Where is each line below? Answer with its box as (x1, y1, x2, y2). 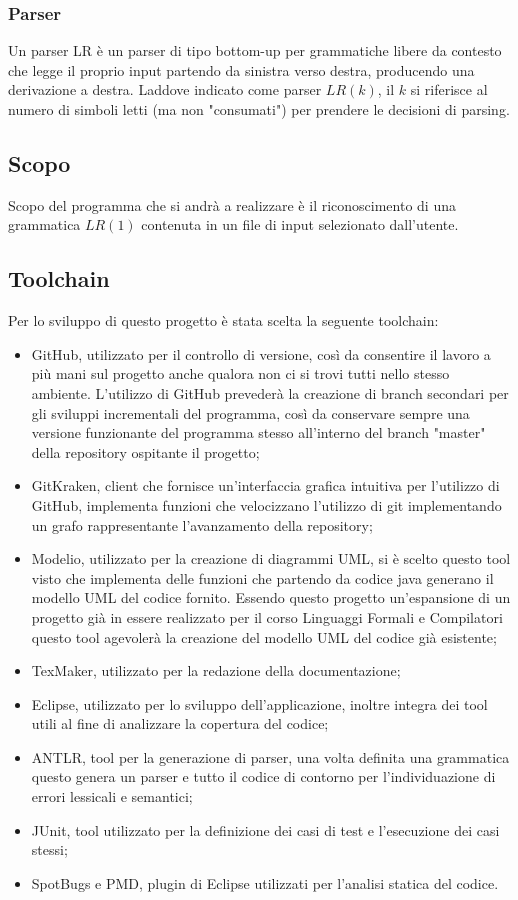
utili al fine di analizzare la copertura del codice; (31, 713, 329, 734)
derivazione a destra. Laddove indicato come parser (8, 79, 322, 100)
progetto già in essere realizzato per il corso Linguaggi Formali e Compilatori (31, 606, 503, 627)
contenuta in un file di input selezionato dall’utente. (141, 214, 459, 235)
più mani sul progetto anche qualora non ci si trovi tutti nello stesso (31, 363, 450, 384)
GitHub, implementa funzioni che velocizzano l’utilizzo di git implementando (31, 494, 502, 515)
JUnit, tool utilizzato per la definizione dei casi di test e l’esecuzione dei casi (31, 819, 500, 840)
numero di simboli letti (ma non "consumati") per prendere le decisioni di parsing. (8, 99, 510, 119)
